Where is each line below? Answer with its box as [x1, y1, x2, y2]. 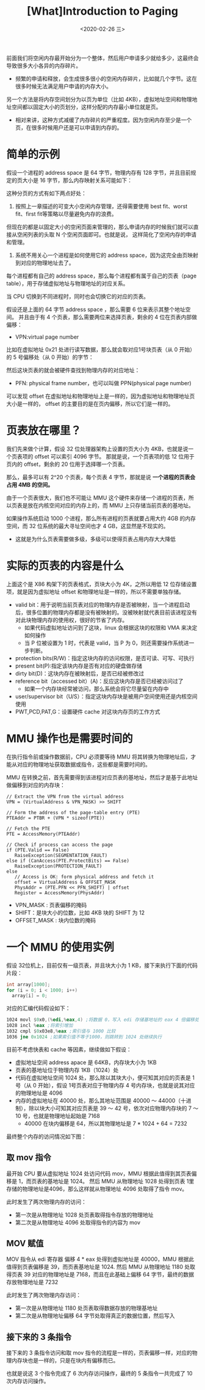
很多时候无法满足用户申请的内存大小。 [15, 83, 112, 90]
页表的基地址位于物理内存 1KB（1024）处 [15, 1066, 119, 1073]
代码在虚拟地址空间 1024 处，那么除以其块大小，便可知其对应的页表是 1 [15, 1074, 195, 1081]
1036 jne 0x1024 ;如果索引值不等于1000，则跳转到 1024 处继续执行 [6, 1034, 162, 1040]
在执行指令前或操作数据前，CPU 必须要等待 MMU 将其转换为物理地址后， [6, 753, 191, 760]
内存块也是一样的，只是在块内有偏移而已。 [11, 1357, 119, 1364]
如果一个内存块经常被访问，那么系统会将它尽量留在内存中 [24, 685, 169, 692]
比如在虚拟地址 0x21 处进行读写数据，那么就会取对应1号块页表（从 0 [6, 345, 178, 353]
